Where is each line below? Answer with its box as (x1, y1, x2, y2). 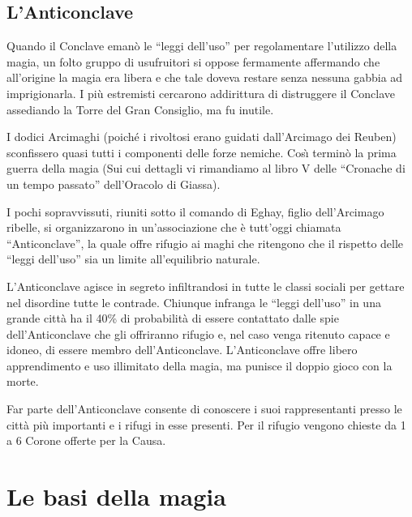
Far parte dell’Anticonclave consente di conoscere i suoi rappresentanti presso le (6, 400, 402, 417)
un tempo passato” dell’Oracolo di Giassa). (6, 175, 221, 192)
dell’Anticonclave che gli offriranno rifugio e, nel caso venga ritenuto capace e (6, 325, 390, 342)
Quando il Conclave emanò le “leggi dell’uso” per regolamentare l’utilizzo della (6, 37, 397, 54)
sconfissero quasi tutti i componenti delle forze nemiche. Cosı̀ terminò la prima (6, 143, 397, 160)
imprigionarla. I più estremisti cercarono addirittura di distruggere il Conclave (6, 84, 395, 101)
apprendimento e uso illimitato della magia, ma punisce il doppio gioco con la (6, 357, 393, 374)
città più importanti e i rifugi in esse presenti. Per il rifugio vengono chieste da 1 (6, 416, 406, 433)
